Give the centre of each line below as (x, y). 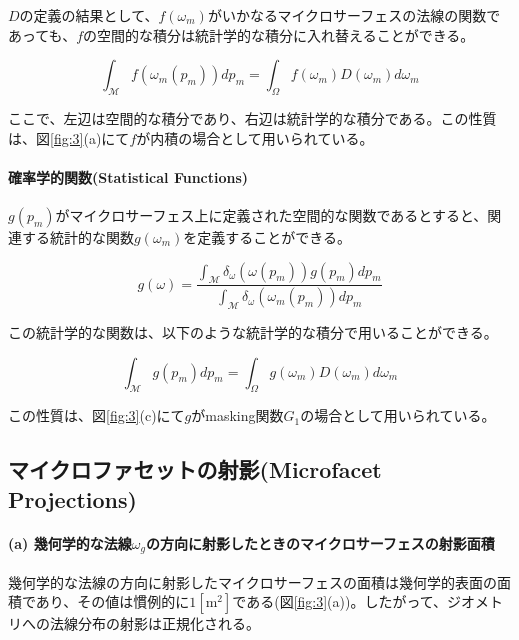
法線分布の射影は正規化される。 (154, 623)
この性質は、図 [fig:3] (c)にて (96, 415)
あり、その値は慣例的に (112, 601)
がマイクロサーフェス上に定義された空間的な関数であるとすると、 (271, 214)
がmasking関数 (237, 415)
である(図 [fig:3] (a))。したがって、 (340, 601)
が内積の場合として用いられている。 (255, 137)
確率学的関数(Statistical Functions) (128, 176)
